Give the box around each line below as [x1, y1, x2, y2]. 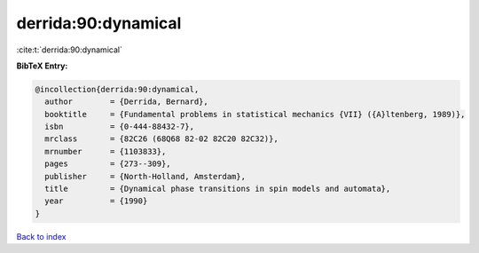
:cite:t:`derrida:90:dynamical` [16, 44, 123, 55]
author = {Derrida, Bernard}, [44, 97, 208, 107]
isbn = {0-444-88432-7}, [44, 122, 195, 132]
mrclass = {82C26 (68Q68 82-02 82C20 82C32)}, [44, 134, 279, 144]
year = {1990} [44, 196, 148, 206]
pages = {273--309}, [44, 159, 172, 169]
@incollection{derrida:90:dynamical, [35, 84, 200, 94]
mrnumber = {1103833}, [44, 146, 167, 156]
